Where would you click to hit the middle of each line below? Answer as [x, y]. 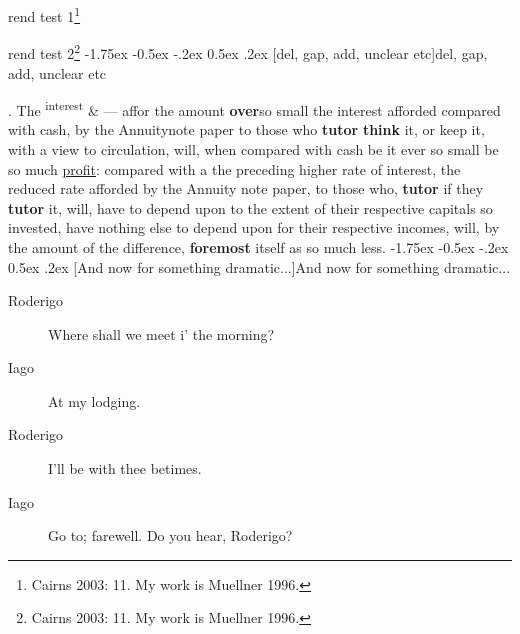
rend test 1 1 [44, 14]
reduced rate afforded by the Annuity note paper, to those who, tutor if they [246, 188]
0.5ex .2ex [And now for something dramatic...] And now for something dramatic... [259, 266]
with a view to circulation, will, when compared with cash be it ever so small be [253, 148]
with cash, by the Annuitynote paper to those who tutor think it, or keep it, [246, 129]
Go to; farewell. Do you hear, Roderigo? [170, 535]
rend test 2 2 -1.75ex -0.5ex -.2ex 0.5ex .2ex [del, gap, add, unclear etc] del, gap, [248, 51]
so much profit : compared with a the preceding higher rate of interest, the [234, 168]
